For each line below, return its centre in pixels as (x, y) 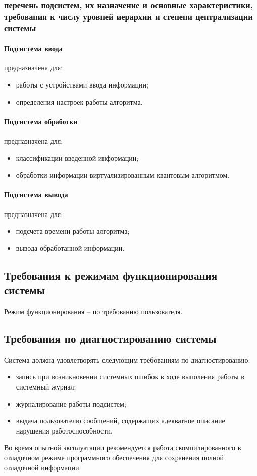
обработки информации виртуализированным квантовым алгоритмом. (123, 175)
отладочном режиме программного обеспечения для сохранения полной (114, 457)
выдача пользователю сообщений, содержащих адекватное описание (120, 421)
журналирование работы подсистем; (71, 403)
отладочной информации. (43, 467)
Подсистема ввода (33, 48)
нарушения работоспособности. (64, 430)
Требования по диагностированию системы (110, 338)
